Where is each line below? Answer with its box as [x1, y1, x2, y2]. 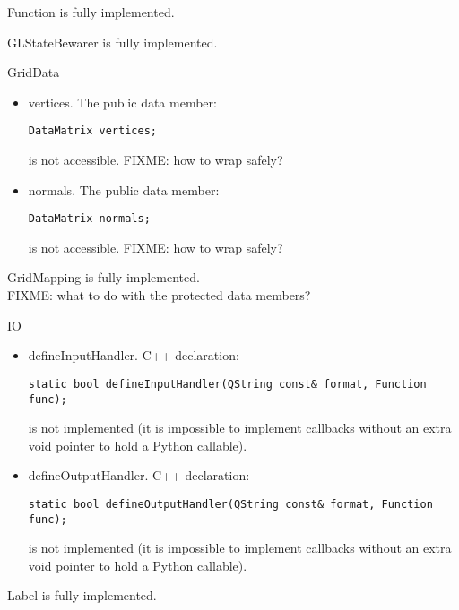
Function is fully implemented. [7, 3, 175, 21]
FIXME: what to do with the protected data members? [7, 286, 311, 305]
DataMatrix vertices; [28, 125, 157, 138]
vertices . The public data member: [28, 92, 217, 111]
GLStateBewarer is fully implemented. [7, 32, 218, 51]
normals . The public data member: [28, 180, 220, 199]
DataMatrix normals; [28, 212, 151, 226]
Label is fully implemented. [7, 586, 157, 605]
